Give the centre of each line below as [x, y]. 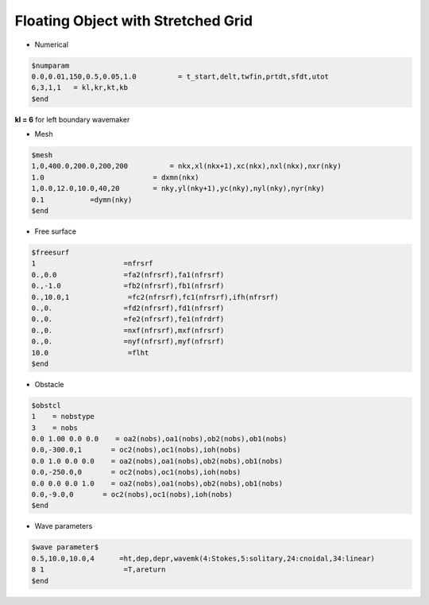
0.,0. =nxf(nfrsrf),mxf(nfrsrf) [128, 330]
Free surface [56, 231]
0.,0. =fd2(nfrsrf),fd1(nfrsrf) [128, 308]
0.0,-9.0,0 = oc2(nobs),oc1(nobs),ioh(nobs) [132, 494]
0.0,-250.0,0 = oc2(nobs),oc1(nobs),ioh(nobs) [136, 472]
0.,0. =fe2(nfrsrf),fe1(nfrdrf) [128, 319]
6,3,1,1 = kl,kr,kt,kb [80, 88]
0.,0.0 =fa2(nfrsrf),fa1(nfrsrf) [128, 275]
